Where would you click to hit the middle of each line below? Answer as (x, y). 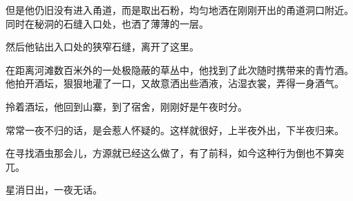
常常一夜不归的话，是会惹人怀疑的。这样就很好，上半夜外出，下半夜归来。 (175, 130)
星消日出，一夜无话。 (54, 190)
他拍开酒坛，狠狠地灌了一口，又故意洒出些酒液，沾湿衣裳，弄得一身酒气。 (175, 83)
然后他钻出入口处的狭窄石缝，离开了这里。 (102, 47)
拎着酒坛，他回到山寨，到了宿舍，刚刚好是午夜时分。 (126, 106)
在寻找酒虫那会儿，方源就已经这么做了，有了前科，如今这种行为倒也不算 (170, 153)
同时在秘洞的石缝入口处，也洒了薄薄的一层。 (107, 23)
